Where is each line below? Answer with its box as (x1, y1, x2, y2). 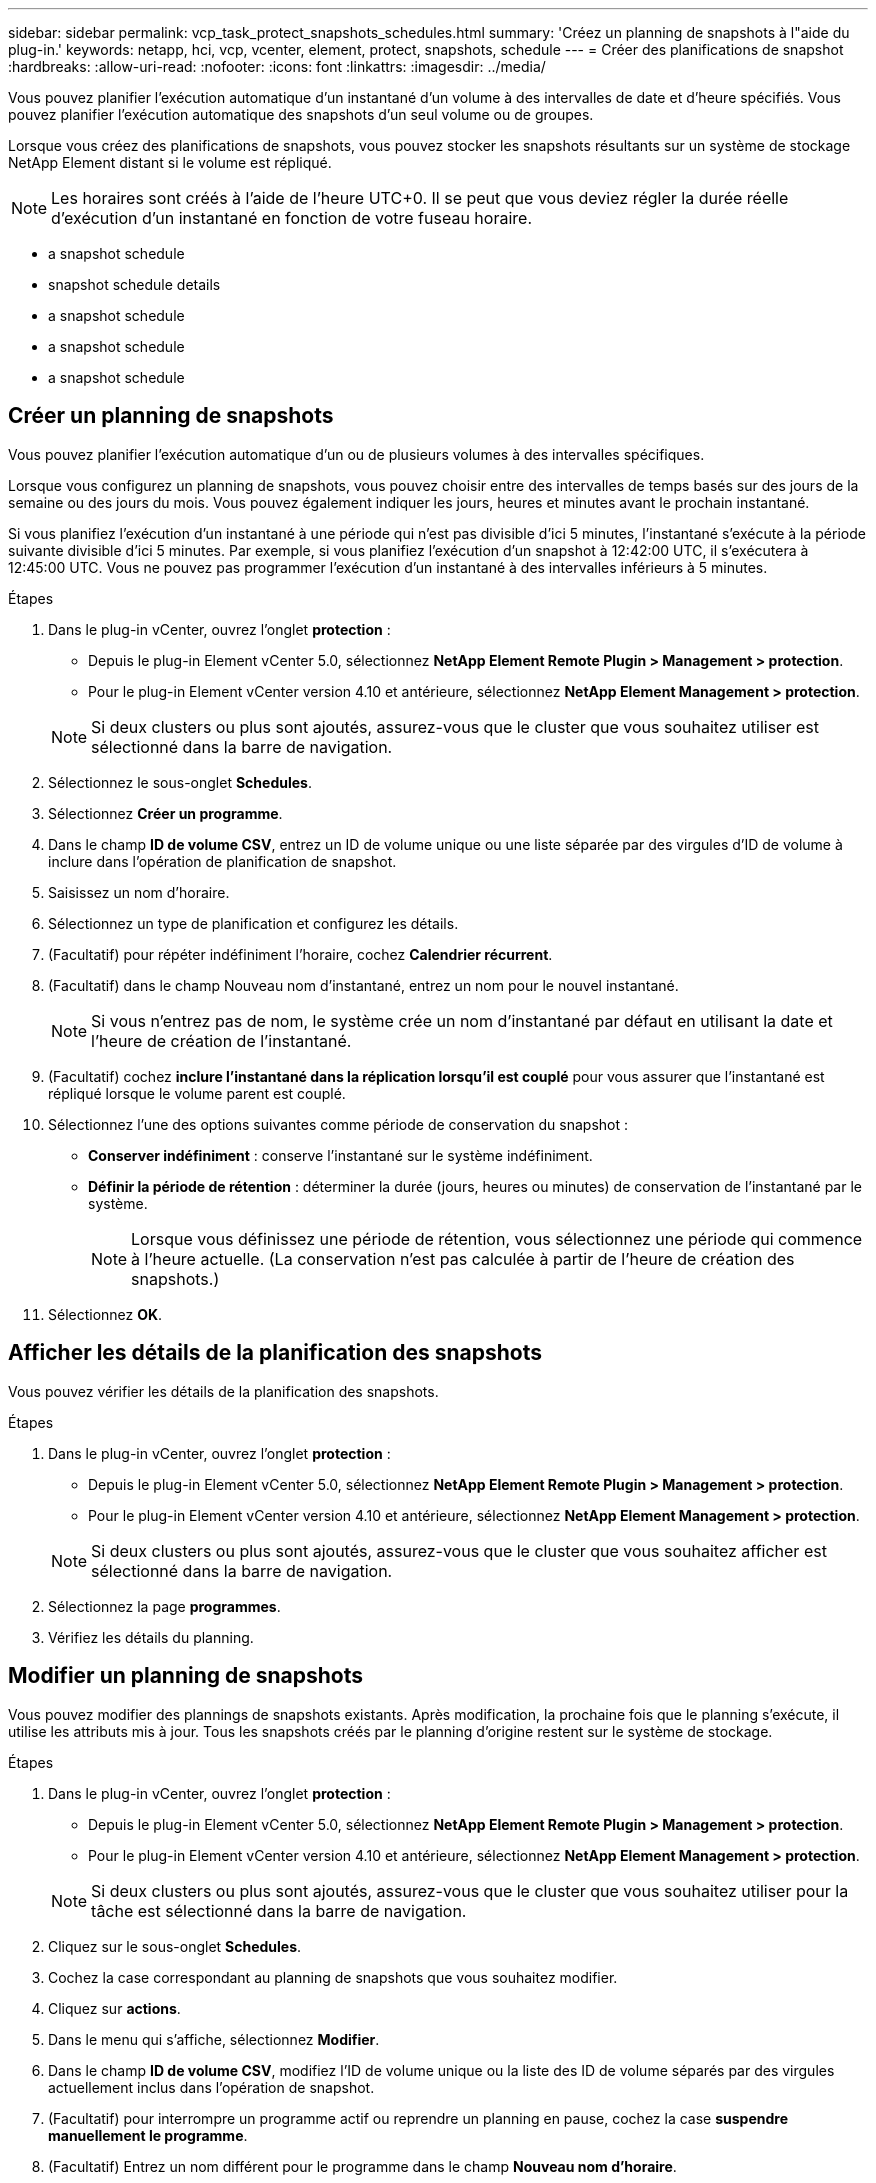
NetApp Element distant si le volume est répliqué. (8, 154, 332, 171)
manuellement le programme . (48, 2126, 248, 2144)
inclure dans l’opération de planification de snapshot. (48, 852, 397, 870)
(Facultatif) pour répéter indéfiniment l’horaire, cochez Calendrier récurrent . (48, 945, 553, 963)
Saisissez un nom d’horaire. (48, 883, 230, 901)
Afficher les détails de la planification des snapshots (8, 1340, 542, 1366)
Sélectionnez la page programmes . (48, 1597, 281, 1615)
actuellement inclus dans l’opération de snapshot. (48, 2078, 375, 2096)
